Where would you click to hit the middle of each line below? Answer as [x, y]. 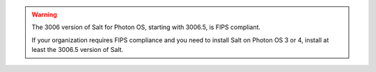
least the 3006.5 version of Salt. [77, 50]
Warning [44, 15]
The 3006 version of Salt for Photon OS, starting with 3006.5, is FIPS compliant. [146, 27]
